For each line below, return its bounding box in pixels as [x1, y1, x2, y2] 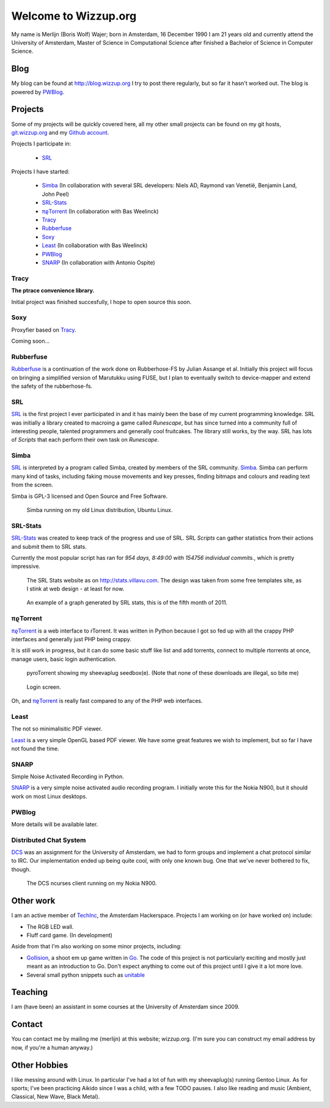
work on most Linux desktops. [11, 792, 87, 800]
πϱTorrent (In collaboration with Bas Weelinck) [42, 207, 159, 215]
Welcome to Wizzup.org [11, 9, 137, 23]
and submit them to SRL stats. [11, 543, 87, 550]
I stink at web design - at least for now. [26, 585, 125, 593]
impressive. [11, 563, 41, 570]
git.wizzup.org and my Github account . [11, 128, 109, 136]
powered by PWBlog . [11, 88, 65, 95]
